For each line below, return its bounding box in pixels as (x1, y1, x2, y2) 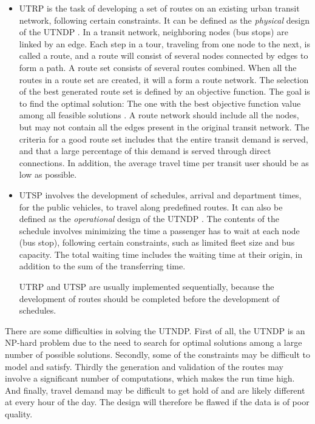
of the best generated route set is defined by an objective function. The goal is (19, 85, 310, 98)
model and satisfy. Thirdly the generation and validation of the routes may (5, 360, 283, 372)
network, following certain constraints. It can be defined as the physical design (19, 13, 310, 26)
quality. (5, 408, 33, 420)
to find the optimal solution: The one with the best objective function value (19, 96, 301, 109)
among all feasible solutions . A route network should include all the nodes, (19, 109, 299, 121)
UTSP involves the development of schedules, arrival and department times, (19, 188, 302, 201)
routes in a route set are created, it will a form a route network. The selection (19, 73, 309, 86)
